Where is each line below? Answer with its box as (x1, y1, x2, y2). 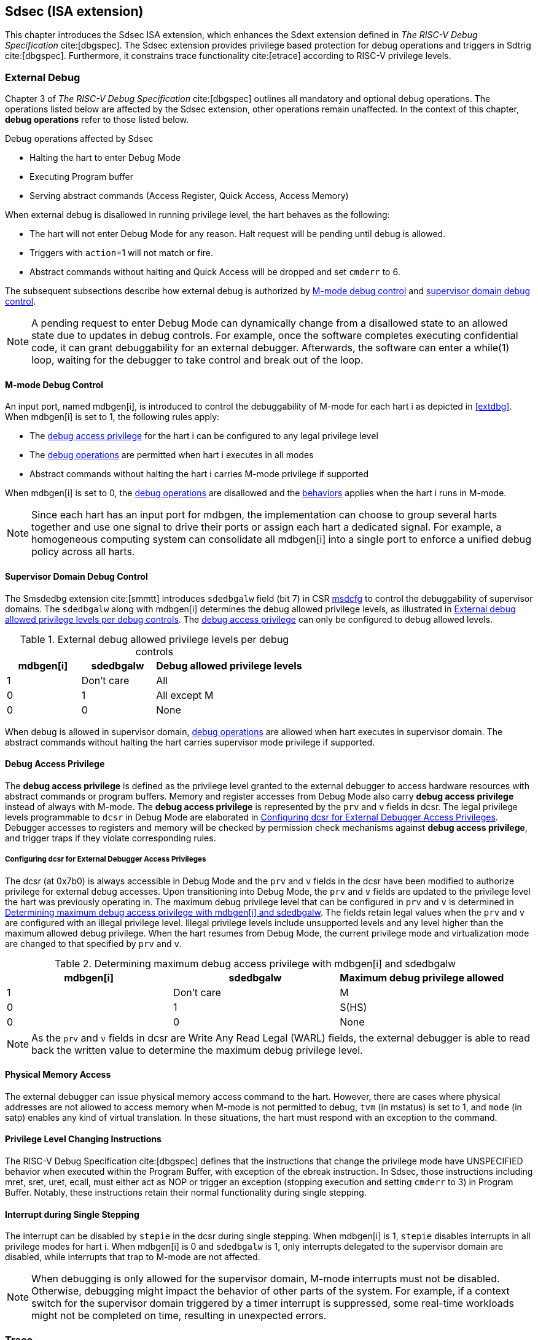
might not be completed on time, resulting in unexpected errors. (31, 1309, 327, 1322)
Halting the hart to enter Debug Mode (29, 152, 181, 163)
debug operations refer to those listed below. (5, 114, 189, 125)
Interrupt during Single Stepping (5, 1209, 139, 1220)
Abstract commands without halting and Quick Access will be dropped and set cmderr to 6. (29, 267, 400, 278)
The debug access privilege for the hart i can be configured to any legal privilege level (29, 430, 378, 442)
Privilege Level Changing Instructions (5, 1134, 162, 1145)
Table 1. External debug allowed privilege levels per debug (20, 633, 289, 645)
